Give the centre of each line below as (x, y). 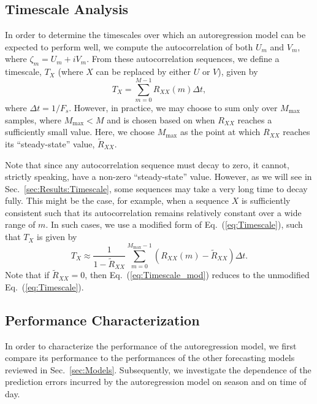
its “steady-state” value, (50, 143)
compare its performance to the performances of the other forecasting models (150, 358)
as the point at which (220, 132)
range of (20, 224)
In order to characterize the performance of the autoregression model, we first (151, 345)
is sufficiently (266, 200)
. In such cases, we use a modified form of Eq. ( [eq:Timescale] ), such (174, 224)
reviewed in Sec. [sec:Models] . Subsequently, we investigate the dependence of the (158, 369)
